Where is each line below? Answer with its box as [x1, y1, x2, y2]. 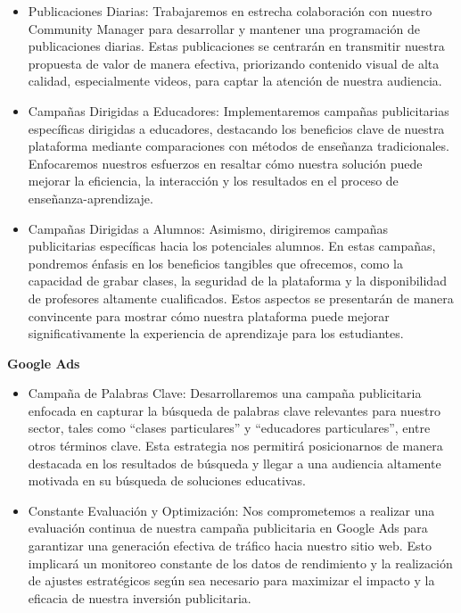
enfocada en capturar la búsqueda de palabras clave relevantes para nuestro [28, 401, 440, 419]
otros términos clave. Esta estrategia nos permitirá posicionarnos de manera [28, 436, 443, 455]
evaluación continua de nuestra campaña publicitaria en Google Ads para [28, 518, 428, 537]
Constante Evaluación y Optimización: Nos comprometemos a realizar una [28, 501, 435, 519]
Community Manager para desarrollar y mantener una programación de [28, 19, 420, 37]
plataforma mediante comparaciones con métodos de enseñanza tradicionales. [28, 137, 449, 155]
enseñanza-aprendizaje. [28, 188, 153, 207]
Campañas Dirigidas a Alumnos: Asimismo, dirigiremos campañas [28, 219, 389, 237]
